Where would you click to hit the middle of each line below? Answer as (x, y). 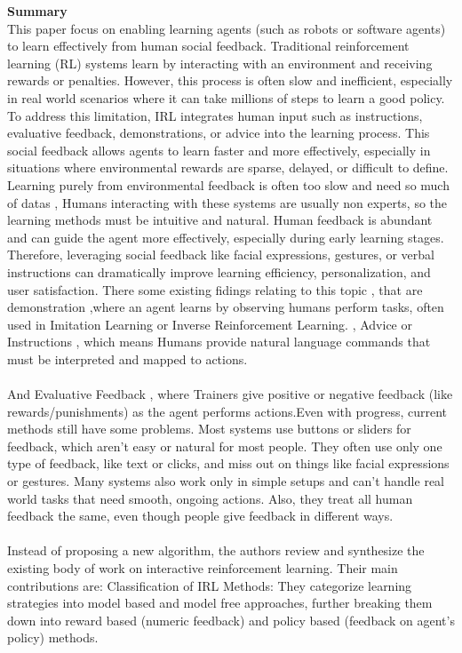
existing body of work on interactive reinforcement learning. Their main (203, 568)
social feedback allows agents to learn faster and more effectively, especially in (219, 150)
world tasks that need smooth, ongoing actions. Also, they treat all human (210, 498)
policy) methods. (53, 637)
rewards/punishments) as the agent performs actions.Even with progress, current (227, 411)
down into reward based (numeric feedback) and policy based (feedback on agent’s (231, 620)
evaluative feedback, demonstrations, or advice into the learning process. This (219, 133)
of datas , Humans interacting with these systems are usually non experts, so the (227, 202)
